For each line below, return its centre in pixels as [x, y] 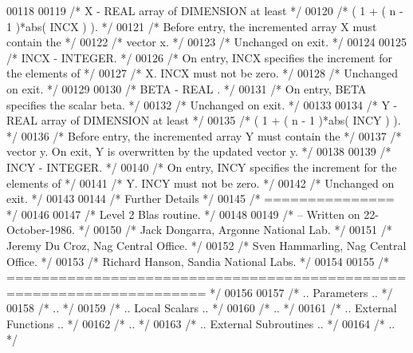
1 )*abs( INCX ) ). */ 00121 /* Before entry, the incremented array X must [192, 26]
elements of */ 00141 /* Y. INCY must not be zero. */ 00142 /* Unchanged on [201, 182]
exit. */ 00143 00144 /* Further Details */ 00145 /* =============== [201, 198]
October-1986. [41, 230]
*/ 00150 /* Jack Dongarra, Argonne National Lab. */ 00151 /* [235, 230]
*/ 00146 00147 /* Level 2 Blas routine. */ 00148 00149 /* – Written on [183, 214]
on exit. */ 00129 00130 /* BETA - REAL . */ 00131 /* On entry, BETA [187, 88]
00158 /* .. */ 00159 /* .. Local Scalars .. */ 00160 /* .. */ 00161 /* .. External [202, 308]
